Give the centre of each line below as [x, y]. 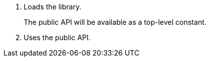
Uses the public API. [57, 37]
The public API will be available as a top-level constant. [115, 22]
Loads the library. [53, 7]
